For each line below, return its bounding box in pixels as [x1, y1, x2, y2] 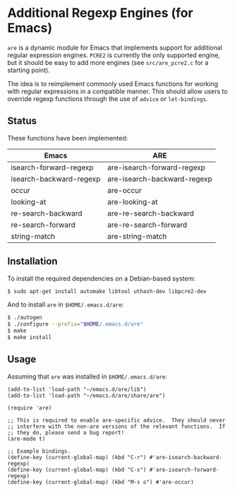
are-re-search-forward [107, 220, 188, 230]
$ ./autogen [7, 314, 42, 321]
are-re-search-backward [107, 208, 194, 218]
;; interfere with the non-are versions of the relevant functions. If [7, 422, 226, 430]
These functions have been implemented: [7, 133, 128, 142]
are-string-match [107, 231, 167, 241]
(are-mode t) [7, 435, 46, 442]
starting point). [7, 66, 51, 74]
